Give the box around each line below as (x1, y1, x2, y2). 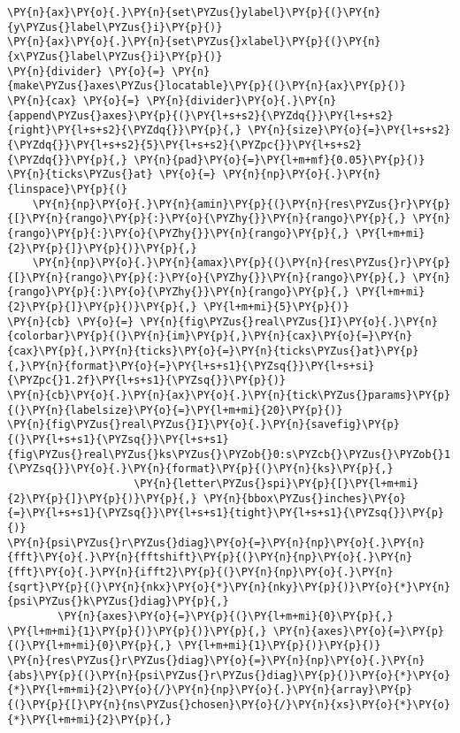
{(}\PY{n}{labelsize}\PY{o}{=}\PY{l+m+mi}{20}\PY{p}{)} (7, 403, 343, 416)
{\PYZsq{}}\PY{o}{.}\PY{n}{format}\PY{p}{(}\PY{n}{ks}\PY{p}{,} (7, 462, 394, 476)
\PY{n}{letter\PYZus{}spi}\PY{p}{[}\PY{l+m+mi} (134, 477, 419, 490)
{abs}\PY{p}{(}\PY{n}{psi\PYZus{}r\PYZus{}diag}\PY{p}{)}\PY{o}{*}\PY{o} (7, 668, 451, 682)
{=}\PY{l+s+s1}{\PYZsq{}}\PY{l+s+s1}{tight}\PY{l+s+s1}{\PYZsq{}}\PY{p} (7, 507, 444, 520)
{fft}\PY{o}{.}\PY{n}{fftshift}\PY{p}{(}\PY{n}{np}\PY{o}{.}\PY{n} (7, 551, 413, 564)
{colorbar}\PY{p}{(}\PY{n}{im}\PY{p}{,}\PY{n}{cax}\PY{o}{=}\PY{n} (7, 330, 413, 343)
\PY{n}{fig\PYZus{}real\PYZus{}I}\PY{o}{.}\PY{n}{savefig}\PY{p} (7, 418, 400, 431)
